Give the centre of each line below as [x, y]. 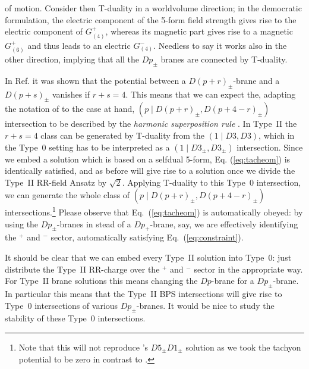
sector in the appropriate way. [248, 269]
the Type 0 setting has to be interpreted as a [87, 147]
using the [22, 223]
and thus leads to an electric [79, 45]
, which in [277, 135]
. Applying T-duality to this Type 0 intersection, [212, 182]
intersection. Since [270, 147]
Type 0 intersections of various [62, 305]
